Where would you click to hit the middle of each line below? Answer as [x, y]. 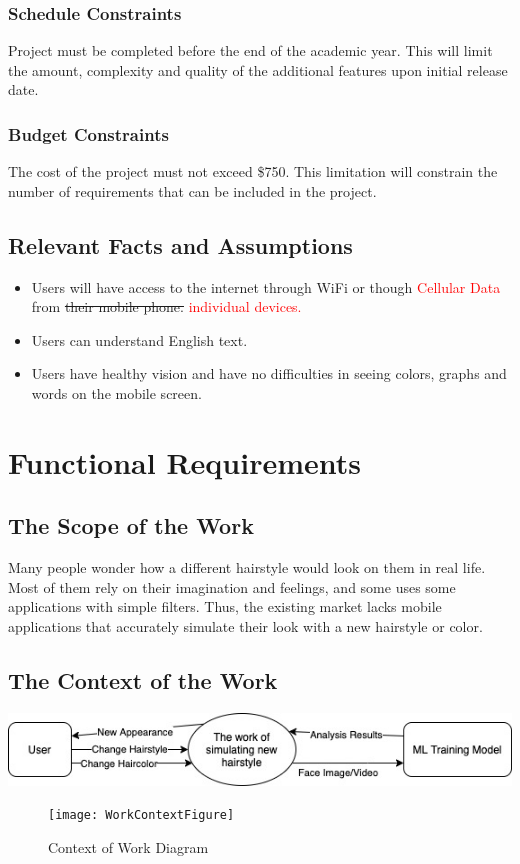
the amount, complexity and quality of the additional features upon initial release [258, 69]
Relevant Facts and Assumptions [180, 244]
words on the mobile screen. [116, 392]
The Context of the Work [143, 679]
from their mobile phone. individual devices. [166, 306]
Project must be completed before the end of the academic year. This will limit [250, 50]
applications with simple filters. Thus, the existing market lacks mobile [225, 606]
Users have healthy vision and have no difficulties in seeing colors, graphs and [269, 373]
